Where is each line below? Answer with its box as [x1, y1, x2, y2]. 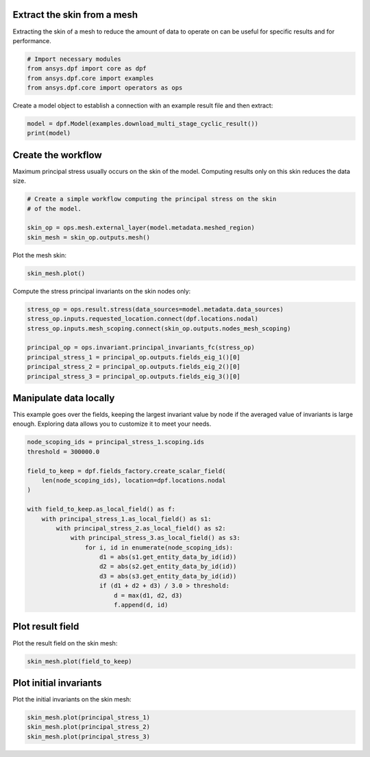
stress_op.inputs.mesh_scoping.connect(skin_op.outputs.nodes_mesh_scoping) [27, 324, 291, 332]
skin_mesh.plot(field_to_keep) [27, 657, 133, 665]
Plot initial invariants [12, 677, 102, 689]
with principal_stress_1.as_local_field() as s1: [41, 515, 212, 523]
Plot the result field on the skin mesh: [12, 639, 118, 647]
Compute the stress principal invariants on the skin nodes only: [12, 287, 191, 295]
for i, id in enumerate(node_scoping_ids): [84, 543, 234, 551]
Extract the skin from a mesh [12, 9, 138, 21]
